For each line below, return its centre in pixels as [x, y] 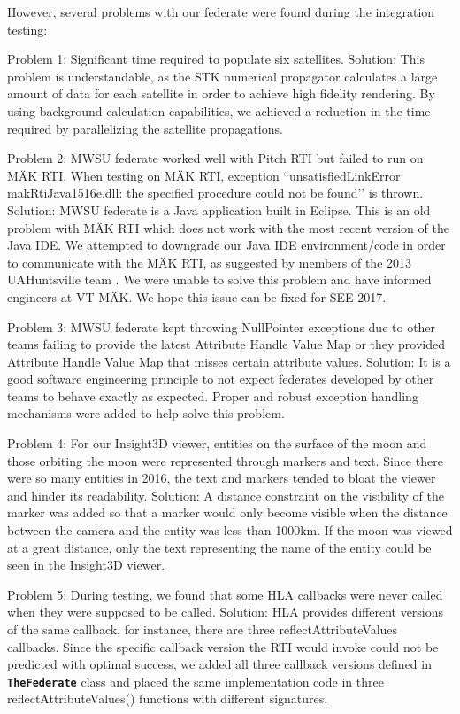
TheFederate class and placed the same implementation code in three [195, 681]
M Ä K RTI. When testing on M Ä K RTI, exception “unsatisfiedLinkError [204, 175]
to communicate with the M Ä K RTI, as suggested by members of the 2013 [210, 262]
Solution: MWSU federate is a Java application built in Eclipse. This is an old [219, 210]
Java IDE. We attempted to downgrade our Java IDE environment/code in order [226, 245]
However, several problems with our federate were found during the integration [221, 12]
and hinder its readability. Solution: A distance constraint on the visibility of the [226, 495]
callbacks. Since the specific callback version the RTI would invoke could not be [223, 646]
